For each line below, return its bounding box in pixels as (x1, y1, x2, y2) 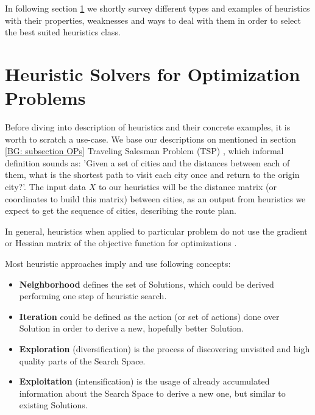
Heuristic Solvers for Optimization (5, 61, 300, 86)
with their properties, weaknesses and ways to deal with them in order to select (5, 13, 301, 26)
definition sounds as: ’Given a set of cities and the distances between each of (5, 156, 290, 169)
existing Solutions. (19, 399, 88, 411)
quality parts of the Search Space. (19, 354, 146, 367)
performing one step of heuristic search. (19, 289, 167, 302)
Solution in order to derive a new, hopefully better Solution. (19, 322, 244, 335)
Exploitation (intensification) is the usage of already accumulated (19, 375, 270, 388)
